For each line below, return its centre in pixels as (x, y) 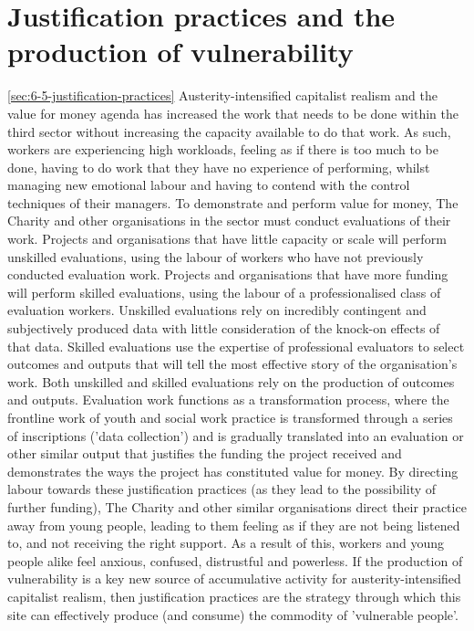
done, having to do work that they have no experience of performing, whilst (219, 167)
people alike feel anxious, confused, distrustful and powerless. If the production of (235, 560)
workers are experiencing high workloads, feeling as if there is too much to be (223, 149)
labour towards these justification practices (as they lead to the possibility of (222, 489)
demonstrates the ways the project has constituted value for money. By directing (233, 471)
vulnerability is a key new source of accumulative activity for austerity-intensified (234, 578)
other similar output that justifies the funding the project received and (205, 453)
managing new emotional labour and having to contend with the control (209, 185)
